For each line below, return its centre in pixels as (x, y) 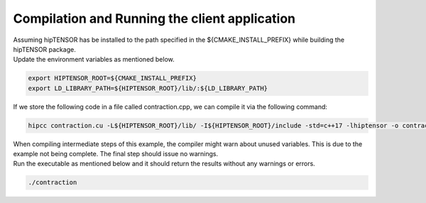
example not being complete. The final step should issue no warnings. (116, 154)
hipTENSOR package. (44, 49)
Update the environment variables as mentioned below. (94, 60)
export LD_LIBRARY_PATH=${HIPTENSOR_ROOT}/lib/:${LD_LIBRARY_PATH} (148, 88)
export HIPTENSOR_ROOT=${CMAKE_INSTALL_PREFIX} (112, 78)
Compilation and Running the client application (154, 18)
